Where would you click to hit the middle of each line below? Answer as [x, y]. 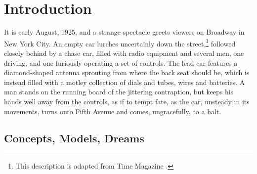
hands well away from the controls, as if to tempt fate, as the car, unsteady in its [127, 101]
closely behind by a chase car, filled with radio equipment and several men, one [124, 53]
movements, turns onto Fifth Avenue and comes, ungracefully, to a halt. [113, 111]
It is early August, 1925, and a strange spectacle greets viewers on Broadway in [124, 32]
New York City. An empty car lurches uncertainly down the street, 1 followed [120, 43]
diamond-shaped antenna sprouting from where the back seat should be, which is [127, 72]
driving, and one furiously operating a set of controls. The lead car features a [121, 63]
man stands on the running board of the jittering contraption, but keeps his [119, 92]
